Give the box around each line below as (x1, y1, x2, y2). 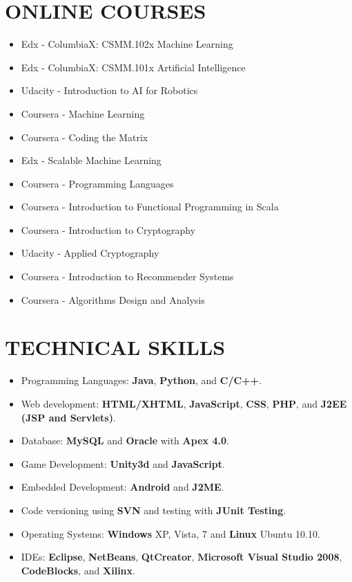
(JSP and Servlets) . (21, 410, 116, 424)
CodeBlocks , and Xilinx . (21, 563, 135, 577)
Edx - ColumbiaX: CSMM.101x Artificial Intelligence (21, 60, 246, 74)
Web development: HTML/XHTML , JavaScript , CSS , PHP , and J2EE (21, 396, 347, 410)
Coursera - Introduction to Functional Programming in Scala (21, 199, 279, 214)
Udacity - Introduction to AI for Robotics (21, 83, 198, 98)
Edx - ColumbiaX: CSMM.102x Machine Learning (21, 37, 233, 51)
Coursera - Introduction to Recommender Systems (21, 269, 234, 284)
